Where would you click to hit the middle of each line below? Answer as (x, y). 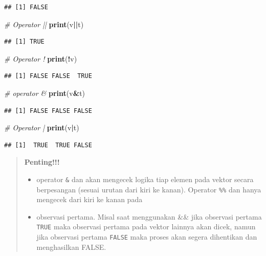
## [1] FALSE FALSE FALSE (48, 111)
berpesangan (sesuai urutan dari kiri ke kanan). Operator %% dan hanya (149, 189)
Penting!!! (42, 162)
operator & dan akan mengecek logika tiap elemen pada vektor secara (145, 179)
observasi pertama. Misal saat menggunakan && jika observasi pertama (149, 216)
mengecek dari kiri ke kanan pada (90, 199)
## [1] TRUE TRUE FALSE (48, 145)
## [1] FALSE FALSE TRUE (48, 76)
